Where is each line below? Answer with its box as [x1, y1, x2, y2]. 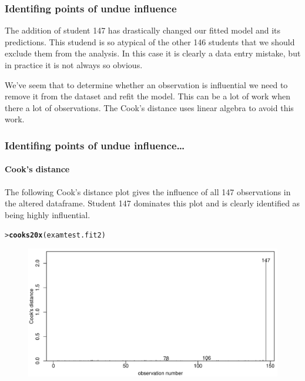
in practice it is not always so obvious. [5, 59, 143, 71]
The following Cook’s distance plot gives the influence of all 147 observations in [5, 185, 291, 198]
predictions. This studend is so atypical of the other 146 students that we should [5, 35, 295, 48]
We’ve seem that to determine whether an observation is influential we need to [5, 78, 288, 91]
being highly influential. [5, 208, 91, 220]
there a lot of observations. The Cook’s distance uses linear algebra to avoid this [5, 101, 294, 113]
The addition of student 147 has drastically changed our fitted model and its [5, 24, 281, 36]
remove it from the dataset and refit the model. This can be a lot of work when [5, 90, 290, 102]
